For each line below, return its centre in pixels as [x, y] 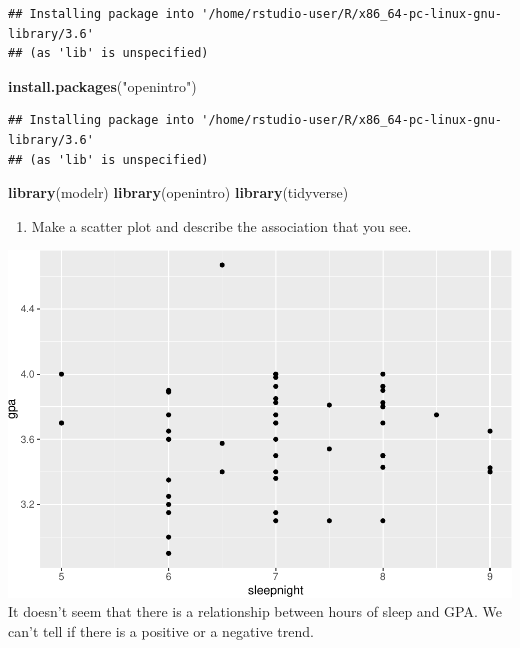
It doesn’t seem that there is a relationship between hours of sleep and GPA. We [255, 611]
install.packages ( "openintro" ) [102, 85]
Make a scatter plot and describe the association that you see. [221, 225]
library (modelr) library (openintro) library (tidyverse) [178, 192]
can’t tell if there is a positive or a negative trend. [161, 631]
